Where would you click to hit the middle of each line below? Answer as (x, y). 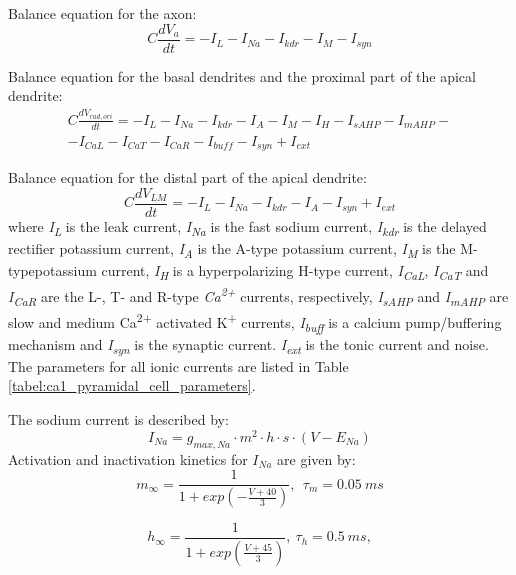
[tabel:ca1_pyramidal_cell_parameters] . (132, 385)
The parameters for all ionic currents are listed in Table (178, 365)
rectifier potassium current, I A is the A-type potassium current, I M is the (232, 249)
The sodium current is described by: (118, 419)
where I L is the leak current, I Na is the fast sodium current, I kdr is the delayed (247, 227)
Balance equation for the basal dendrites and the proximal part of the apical (242, 75)
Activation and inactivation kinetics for (128, 458)
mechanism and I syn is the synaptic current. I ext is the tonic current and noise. (248, 345)
